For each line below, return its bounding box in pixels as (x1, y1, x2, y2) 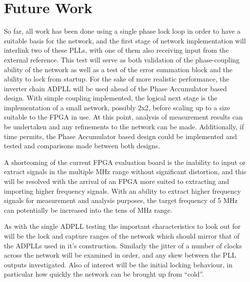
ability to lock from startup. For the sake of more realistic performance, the (4, 74, 230, 84)
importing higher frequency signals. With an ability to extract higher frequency (4, 185, 241, 196)
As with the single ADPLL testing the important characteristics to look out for (4, 221, 241, 231)
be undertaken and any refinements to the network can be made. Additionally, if (4, 121, 244, 132)
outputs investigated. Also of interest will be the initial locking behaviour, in (4, 259, 233, 269)
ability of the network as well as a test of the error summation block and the (4, 64, 233, 74)
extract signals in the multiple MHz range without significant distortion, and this (4, 166, 247, 177)
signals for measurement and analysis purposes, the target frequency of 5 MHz (4, 195, 238, 205)
